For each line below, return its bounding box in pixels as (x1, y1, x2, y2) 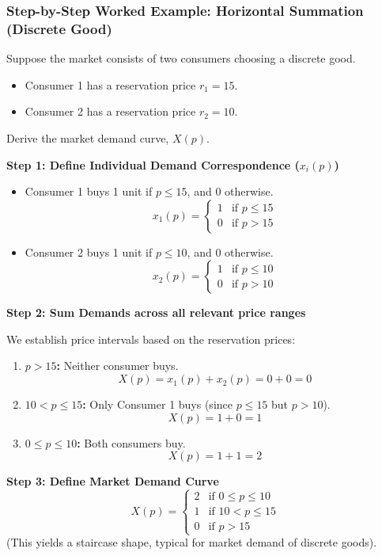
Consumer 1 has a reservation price (25, 76, 196, 93)
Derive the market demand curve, (6, 129, 169, 146)
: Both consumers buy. (77, 434, 186, 451)
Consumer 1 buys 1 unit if (25, 183, 153, 200)
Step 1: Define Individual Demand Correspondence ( (6, 156, 300, 173)
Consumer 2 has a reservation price (25, 103, 196, 120)
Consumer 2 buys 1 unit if (25, 243, 153, 260)
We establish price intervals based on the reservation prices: (6, 330, 296, 347)
